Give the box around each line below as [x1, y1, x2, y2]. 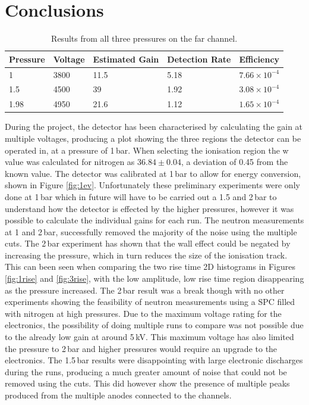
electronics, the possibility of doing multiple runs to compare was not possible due [5, 319, 304, 331]
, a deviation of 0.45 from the [181, 155, 288, 168]
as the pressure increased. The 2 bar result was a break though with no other [5, 283, 285, 296]
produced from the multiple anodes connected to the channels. [5, 389, 232, 401]
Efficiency [239, 52, 280, 65]
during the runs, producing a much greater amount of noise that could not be [5, 365, 287, 378]
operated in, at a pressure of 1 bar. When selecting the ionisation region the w [5, 144, 289, 156]
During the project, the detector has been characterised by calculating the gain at [5, 120, 303, 133]
